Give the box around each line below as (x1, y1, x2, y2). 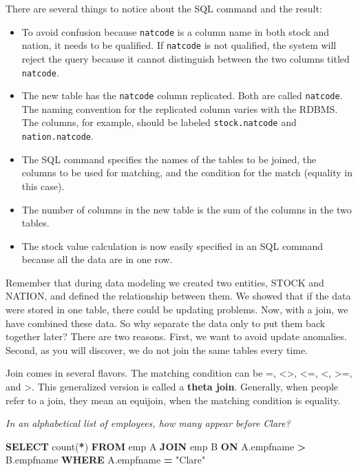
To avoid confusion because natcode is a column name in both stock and (21, 24, 330, 39)
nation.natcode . (21, 129, 94, 143)
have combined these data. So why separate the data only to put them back (6, 315, 326, 330)
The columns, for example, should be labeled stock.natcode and (21, 115, 297, 129)
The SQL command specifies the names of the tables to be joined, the (21, 151, 317, 166)
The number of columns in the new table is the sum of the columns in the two (21, 202, 352, 216)
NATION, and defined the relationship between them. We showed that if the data (6, 289, 351, 303)
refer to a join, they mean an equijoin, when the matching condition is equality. (6, 392, 341, 407)
